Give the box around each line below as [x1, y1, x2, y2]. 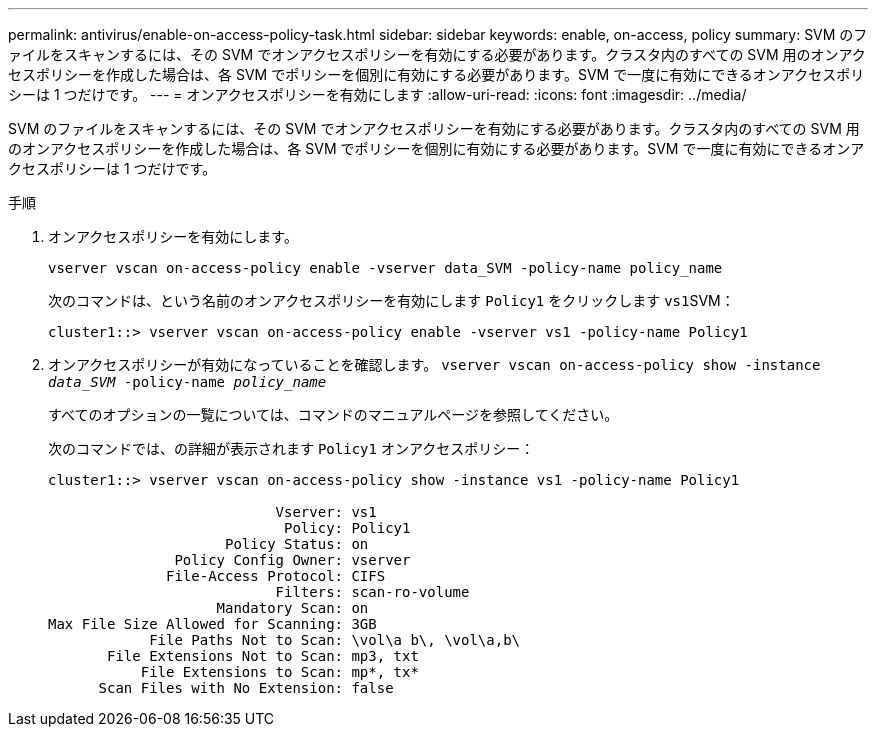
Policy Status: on [225, 536, 369, 552]
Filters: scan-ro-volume [275, 584, 470, 600]
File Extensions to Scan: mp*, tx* [140, 664, 419, 680]
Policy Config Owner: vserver [174, 552, 411, 568]
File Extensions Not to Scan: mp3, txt [107, 648, 419, 664]
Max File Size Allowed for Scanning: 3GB [48, 616, 377, 632]
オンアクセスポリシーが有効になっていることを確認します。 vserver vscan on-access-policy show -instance [48, 356, 821, 373]
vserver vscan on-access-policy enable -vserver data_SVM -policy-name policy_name [48, 260, 723, 276]
